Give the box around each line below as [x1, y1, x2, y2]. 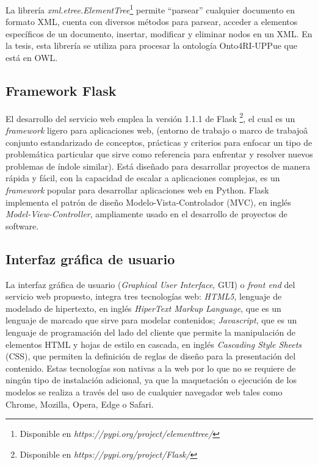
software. [5, 219, 39, 232]
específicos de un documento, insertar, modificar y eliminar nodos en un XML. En [5, 27, 313, 40]
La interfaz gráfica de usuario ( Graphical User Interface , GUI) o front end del [5, 278, 295, 290]
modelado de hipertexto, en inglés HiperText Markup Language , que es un [5, 301, 281, 314]
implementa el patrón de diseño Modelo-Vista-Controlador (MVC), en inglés [5, 195, 291, 208]
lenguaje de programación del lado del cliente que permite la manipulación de [5, 326, 295, 338]
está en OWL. [5, 51, 58, 64]
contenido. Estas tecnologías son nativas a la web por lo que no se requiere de [5, 361, 296, 374]
